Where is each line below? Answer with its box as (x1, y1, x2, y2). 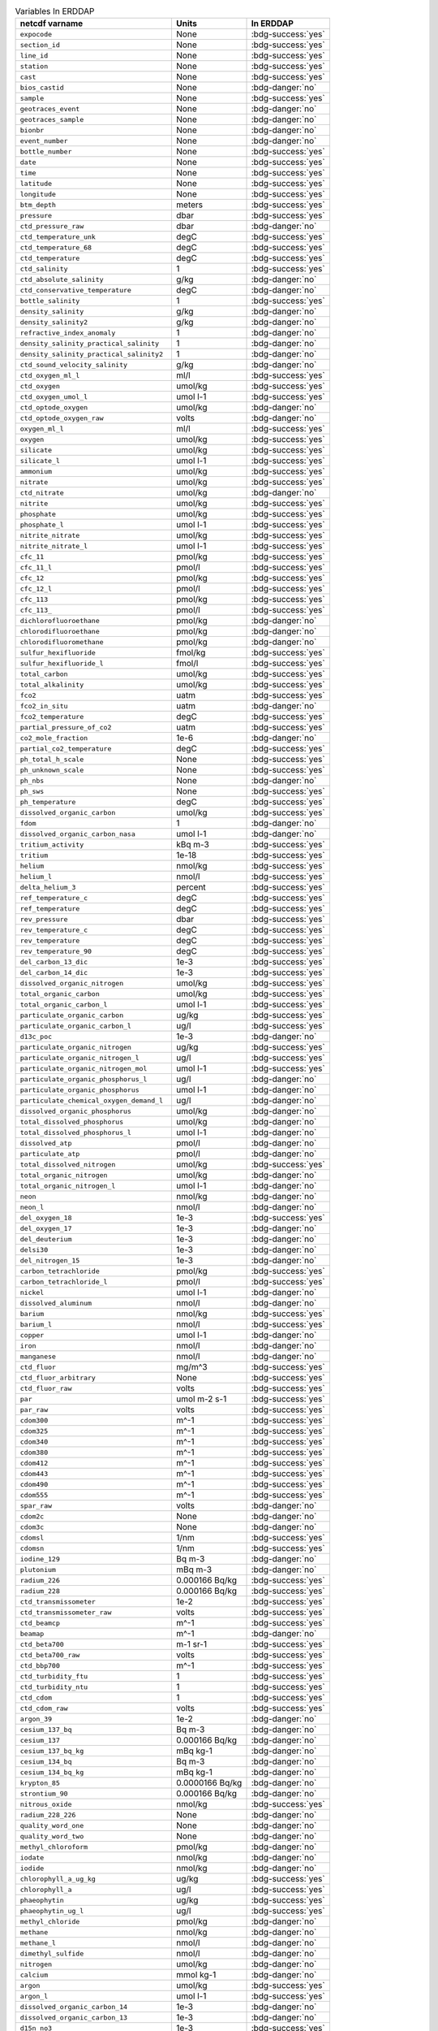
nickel (19, 1288, 45, 1297)
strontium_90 (19, 1789, 68, 1798)
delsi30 (19, 1245, 49, 1254)
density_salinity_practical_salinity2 (19, 349, 164, 358)
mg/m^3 (175, 1362, 208, 1373)
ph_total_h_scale (19, 755, 84, 764)
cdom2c (19, 1512, 45, 1521)
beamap (19, 1629, 45, 1638)
